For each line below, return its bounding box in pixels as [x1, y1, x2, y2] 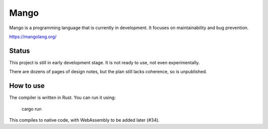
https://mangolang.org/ [9, 34, 57, 40]
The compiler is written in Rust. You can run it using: [9, 94, 116, 101]
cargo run [21, 106, 42, 112]
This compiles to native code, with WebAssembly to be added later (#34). [9, 117, 160, 123]
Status [9, 46, 30, 55]
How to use [9, 82, 45, 90]
